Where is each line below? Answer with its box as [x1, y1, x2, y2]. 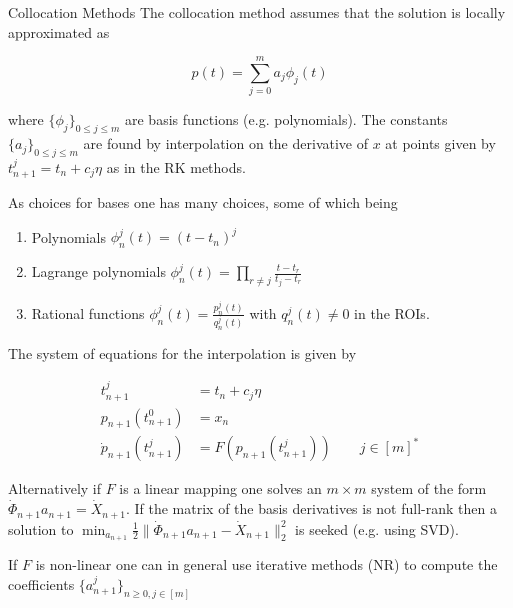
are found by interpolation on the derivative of [83, 133, 368, 154]
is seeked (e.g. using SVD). [295, 518, 459, 539]
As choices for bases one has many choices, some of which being [8, 192, 398, 213]
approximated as [8, 21, 110, 42]
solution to [8, 518, 74, 539]
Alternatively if [8, 478, 102, 499]
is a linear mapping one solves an [119, 478, 322, 499]
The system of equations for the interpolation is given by [8, 342, 357, 363]
